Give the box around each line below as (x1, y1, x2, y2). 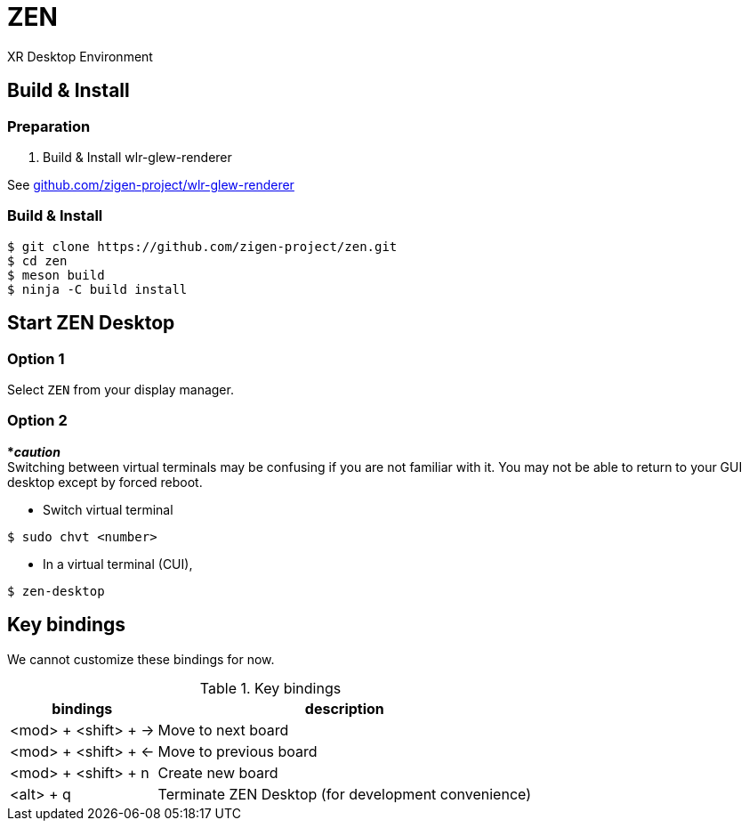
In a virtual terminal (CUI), (43, 556, 193, 572)
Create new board (157, 763, 278, 782)
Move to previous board (157, 742, 318, 760)
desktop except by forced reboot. (7, 474, 203, 490)
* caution (7, 443, 60, 459)
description (304, 699, 384, 718)
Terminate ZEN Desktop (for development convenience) (157, 784, 532, 803)
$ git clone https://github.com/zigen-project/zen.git (7, 239, 398, 254)
